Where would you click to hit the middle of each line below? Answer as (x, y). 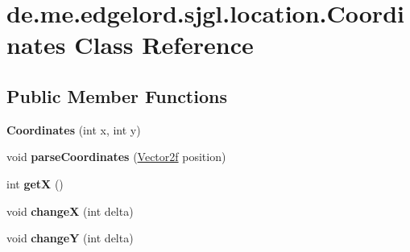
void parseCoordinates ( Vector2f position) (116, 157)
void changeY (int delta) (70, 238)
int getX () (35, 183)
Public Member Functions (117, 95)
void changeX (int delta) (70, 211)
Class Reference (164, 45)
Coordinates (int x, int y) (74, 129)
